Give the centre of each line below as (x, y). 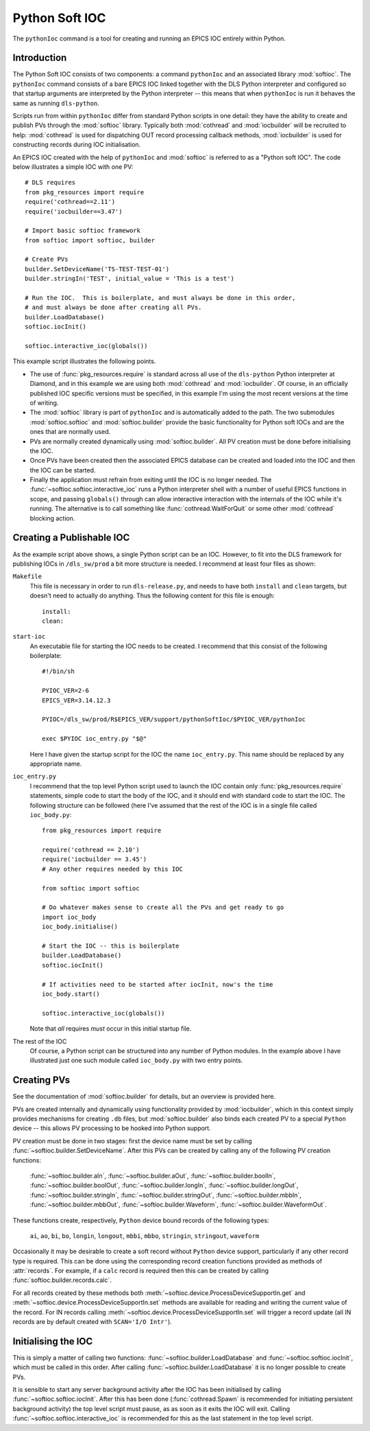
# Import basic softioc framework (83, 231)
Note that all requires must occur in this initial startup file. (111, 1029)
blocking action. (52, 518)
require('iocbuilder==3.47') (74, 211)
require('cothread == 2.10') (91, 850)
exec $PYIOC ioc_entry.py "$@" (95, 739)
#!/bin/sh (58, 672)
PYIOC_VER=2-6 (65, 691)
